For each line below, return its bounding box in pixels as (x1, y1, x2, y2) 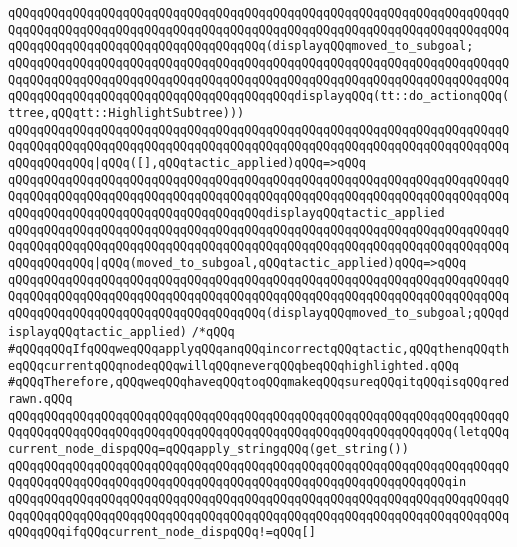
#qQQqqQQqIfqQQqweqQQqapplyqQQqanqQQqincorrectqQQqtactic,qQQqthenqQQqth (8, 342, 510, 357)
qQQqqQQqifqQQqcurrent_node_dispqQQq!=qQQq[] (8, 525, 316, 540)
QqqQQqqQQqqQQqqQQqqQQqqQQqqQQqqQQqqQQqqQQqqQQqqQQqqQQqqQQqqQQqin (8, 475, 467, 490)
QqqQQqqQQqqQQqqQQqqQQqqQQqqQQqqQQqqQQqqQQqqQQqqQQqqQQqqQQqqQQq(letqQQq (8, 425, 510, 440)
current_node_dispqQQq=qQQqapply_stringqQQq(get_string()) (8, 442, 409, 457)
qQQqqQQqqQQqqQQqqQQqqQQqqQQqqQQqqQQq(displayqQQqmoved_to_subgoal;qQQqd (8, 305, 510, 320)
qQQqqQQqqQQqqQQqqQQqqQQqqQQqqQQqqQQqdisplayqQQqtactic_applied (8, 205, 445, 220)
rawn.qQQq (8, 392, 73, 407)
